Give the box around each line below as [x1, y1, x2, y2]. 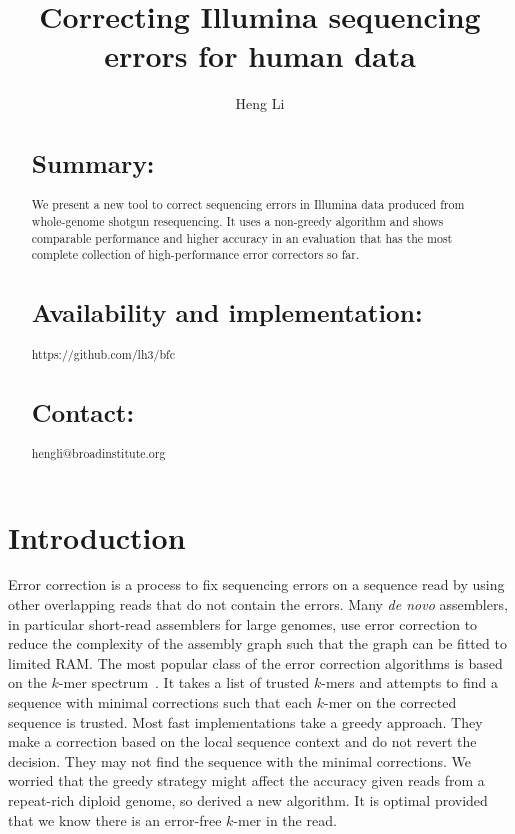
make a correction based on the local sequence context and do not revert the [8, 731, 477, 752]
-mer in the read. [233, 809, 337, 830]
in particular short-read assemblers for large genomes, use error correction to [8, 613, 478, 634]
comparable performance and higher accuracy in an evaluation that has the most [31, 229, 453, 246]
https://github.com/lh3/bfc [31, 345, 175, 362]
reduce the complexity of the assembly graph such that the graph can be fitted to [8, 633, 507, 654]
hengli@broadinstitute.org [31, 444, 166, 461]
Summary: [31, 146, 155, 181]
